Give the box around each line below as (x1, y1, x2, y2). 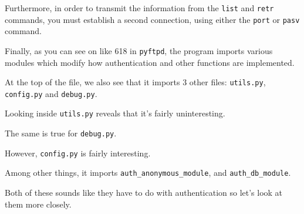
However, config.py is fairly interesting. (5, 146, 151, 159)
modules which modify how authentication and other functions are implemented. (5, 56, 295, 68)
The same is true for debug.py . (5, 127, 117, 139)
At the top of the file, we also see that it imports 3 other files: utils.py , (5, 76, 266, 88)
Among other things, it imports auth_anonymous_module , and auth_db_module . (5, 166, 291, 179)
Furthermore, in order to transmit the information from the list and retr (5, 2, 274, 14)
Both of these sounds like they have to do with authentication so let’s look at (5, 186, 283, 199)
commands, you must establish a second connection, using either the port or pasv (5, 13, 300, 25)
